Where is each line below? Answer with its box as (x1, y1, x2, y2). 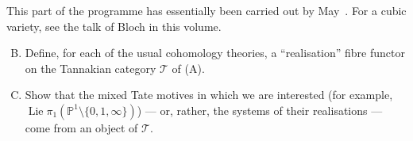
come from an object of (25, 119, 138, 135)
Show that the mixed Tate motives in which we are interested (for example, (25, 86, 393, 103)
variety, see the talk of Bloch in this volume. (6, 17, 222, 34)
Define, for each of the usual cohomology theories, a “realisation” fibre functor (25, 44, 405, 61)
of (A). (172, 59, 205, 76)
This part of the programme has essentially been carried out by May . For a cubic (6, 2, 407, 18)
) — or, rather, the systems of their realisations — (137, 101, 383, 118)
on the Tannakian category (25, 59, 156, 76)
